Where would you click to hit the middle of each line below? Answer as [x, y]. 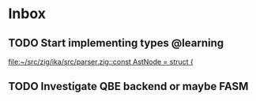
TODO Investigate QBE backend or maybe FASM [128, 86]
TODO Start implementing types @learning [116, 43]
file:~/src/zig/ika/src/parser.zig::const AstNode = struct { [101, 62]
